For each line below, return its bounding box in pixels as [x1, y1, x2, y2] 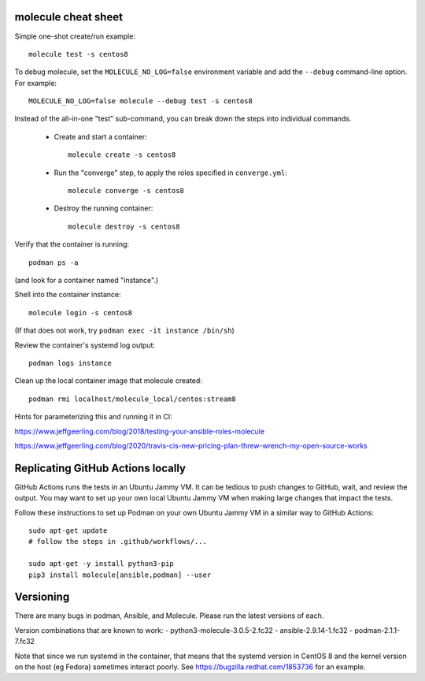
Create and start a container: [54, 132, 147, 141]
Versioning [14, 590, 70, 604]
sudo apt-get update [28, 526, 108, 535]
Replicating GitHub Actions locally [14, 461, 187, 474]
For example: [14, 78, 57, 87]
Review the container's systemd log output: [14, 340, 156, 350]
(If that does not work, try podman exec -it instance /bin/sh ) [14, 326, 235, 335]
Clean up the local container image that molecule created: [14, 376, 202, 385]
